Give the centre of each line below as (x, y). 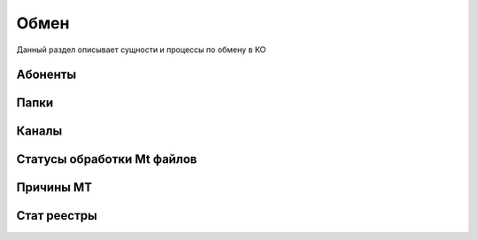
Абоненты (46, 75)
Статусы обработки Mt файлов (107, 159)
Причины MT (54, 187)
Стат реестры (57, 216)
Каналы (39, 132)
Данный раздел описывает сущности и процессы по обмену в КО (141, 50)
